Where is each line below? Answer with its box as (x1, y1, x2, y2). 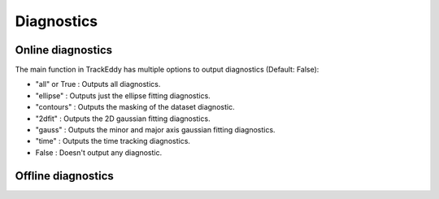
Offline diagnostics (15, 169, 114, 183)
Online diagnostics (15, 43, 113, 57)
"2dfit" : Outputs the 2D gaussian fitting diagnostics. (35, 114, 211, 123)
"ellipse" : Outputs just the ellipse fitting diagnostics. (35, 90, 211, 101)
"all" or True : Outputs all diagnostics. (35, 80, 161, 89)
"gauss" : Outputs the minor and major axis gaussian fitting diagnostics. (35, 125, 276, 135)
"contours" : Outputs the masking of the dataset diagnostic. (35, 102, 235, 112)
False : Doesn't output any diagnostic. (35, 147, 163, 158)
